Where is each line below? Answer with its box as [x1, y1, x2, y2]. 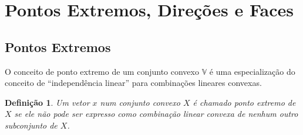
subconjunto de [5, 119, 58, 131]
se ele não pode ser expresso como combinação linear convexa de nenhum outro [14, 108, 298, 120]
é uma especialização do [209, 65, 295, 77]
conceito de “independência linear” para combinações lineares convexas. [5, 77, 262, 89]
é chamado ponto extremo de [193, 96, 296, 108]
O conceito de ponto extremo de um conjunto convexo [5, 65, 199, 77]
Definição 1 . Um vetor [5, 96, 90, 108]
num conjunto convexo [100, 96, 180, 108]
